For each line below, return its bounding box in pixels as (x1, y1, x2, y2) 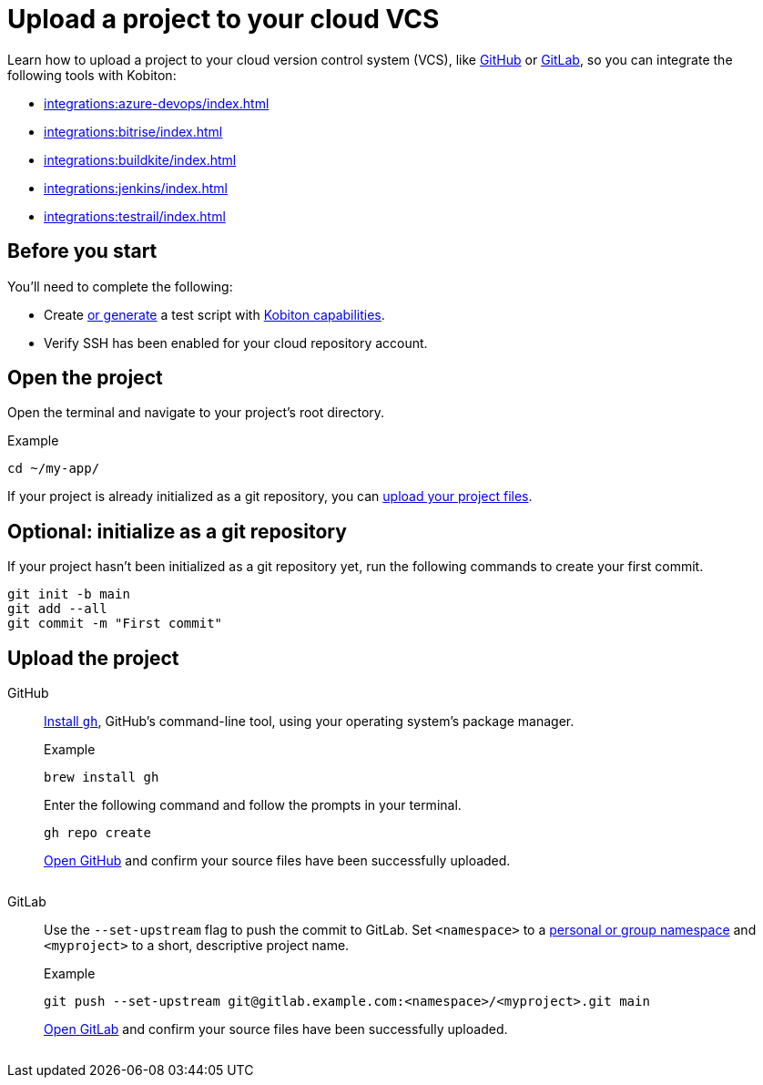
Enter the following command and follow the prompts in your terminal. (44, 797, 462, 814)
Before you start (7, 240, 158, 263)
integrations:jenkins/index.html (44, 179, 228, 196)
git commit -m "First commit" (7, 616, 223, 631)
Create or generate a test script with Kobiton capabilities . (44, 306, 385, 322)
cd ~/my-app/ (7, 461, 100, 476)
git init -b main (7, 587, 130, 602)
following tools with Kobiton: (7, 67, 177, 83)
